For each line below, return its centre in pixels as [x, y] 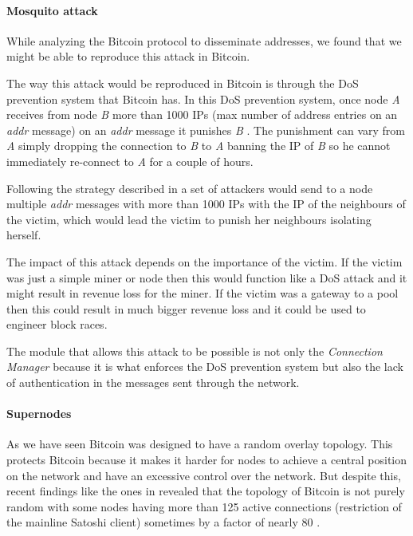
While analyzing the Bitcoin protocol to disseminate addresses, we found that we [204, 40]
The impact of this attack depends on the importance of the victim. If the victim [205, 261]
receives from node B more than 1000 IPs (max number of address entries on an [202, 114]
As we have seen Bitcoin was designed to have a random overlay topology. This [200, 444]
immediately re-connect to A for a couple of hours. [130, 161]
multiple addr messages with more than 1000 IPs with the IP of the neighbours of [206, 204]
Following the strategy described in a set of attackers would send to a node [190, 188]
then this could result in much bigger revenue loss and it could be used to [186, 308]
